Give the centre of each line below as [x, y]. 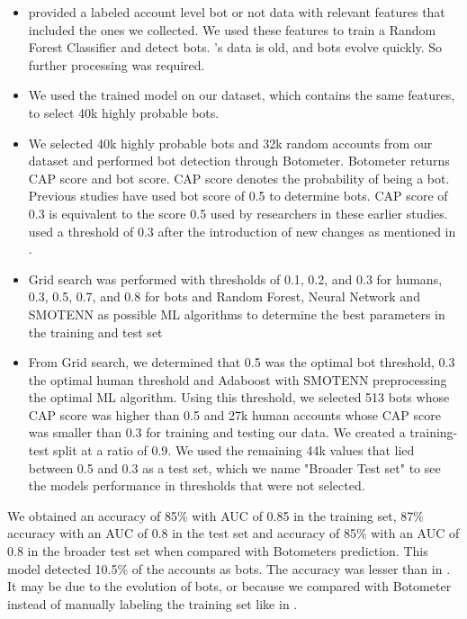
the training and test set [95, 332]
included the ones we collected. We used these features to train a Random [232, 29]
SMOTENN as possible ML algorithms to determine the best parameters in [237, 314]
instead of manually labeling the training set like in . [153, 603]
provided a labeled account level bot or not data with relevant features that [237, 12]
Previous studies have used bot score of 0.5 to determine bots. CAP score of [238, 196]
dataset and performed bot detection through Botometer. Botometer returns [239, 161]
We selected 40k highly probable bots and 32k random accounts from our [230, 143]
